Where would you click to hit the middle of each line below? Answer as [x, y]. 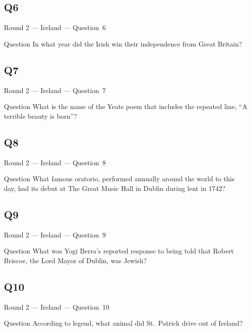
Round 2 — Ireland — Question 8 [55, 162]
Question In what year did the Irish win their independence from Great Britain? [123, 43]
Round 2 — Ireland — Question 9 [55, 234]
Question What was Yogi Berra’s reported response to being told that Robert [119, 251]
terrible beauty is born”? [41, 116]
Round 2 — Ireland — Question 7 [55, 90]
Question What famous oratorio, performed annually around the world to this [119, 179]
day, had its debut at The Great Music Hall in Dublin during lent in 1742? [115, 188]
